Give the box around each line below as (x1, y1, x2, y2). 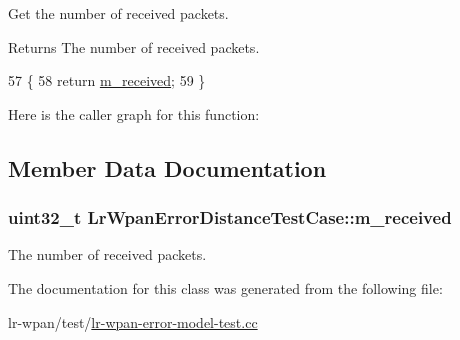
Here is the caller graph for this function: (8, 103, 260, 124)
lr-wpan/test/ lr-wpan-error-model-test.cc (8, 311, 258, 332)
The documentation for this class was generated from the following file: (8, 277, 443, 298)
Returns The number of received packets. (8, 36, 260, 57)
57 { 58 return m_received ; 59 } (8, 70, 206, 91)
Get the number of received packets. (8, 3, 229, 23)
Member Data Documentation (8, 152, 327, 183)
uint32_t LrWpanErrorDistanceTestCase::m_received (8, 205, 452, 230)
